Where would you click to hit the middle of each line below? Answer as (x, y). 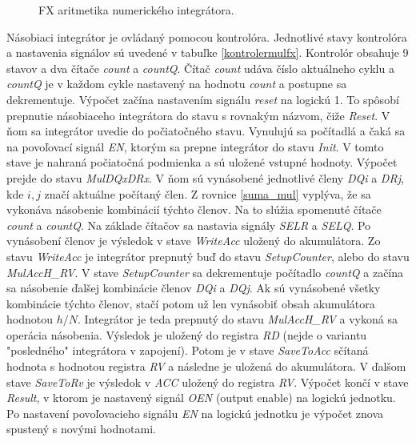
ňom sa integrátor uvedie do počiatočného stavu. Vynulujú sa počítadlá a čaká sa (206, 131)
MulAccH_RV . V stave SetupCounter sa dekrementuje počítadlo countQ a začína (205, 272)
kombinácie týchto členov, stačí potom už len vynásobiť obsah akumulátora (191, 303)
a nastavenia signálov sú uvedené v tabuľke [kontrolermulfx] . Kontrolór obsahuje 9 (208, 52)
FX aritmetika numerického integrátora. (136, 10)
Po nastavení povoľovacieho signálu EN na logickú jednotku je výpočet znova (195, 413)
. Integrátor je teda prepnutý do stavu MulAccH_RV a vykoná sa (237, 319)
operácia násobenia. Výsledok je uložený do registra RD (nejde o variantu (187, 334)
